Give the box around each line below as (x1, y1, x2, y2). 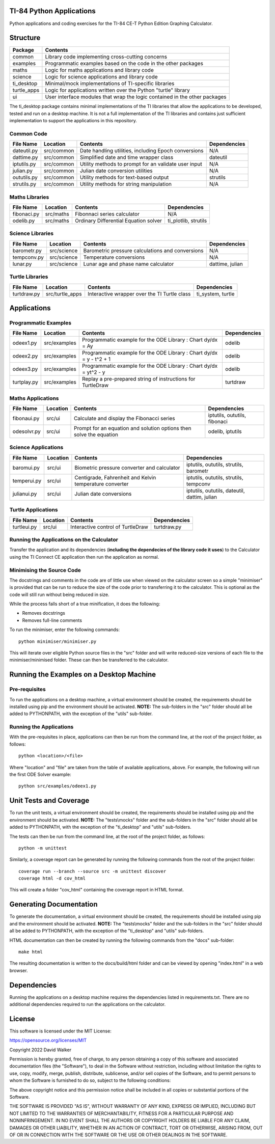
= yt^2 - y (81, 369, 105, 376)
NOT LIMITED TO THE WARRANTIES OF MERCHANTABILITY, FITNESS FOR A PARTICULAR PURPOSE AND (9, 1110, 234, 1116)
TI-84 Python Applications (9, 7, 96, 15)
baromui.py (12, 464, 40, 471)
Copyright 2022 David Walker (9, 1047, 72, 1053)
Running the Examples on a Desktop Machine (9, 670, 156, 679)
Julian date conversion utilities (79, 167, 153, 174)
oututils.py (12, 174, 38, 181)
